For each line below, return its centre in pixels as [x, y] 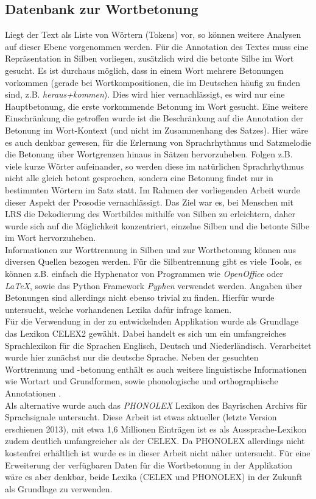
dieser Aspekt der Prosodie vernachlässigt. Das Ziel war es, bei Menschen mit [149, 202]
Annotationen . [33, 393]
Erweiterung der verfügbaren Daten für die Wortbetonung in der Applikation [149, 465]
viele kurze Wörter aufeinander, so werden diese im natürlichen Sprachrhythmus [154, 166]
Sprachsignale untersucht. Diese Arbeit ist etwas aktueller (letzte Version [141, 417]
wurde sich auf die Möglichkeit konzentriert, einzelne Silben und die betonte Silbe [157, 225]
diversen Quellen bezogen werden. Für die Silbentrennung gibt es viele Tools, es [153, 261]
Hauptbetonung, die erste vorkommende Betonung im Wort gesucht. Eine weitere [156, 106]
